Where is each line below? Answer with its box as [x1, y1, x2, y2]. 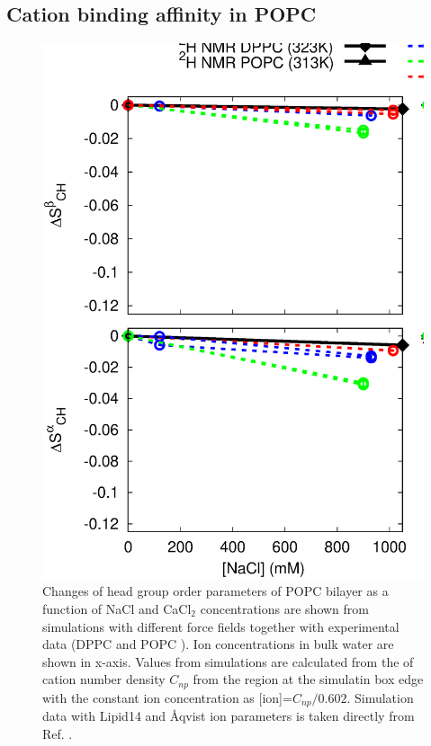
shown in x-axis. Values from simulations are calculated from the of [42, 652, 414, 671]
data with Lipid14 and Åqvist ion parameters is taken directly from [42, 706, 415, 725]
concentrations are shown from [200, 599, 369, 617]
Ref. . [42, 724, 73, 742]
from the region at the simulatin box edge [193, 670, 424, 688]
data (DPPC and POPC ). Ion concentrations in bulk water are [42, 635, 394, 653]
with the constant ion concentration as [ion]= [42, 688, 292, 706]
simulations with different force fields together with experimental [42, 617, 400, 635]
